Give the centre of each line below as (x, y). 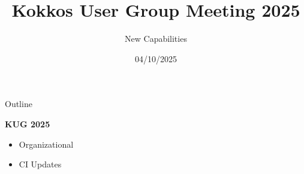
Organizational (46, 144)
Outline (19, 104)
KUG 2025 (28, 123)
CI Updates (40, 164)
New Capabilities (156, 39)
